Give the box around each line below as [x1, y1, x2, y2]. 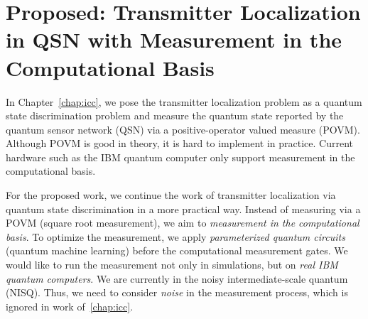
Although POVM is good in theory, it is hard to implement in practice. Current [6, 136, 354, 151]
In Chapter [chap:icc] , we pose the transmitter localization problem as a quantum [6, 94, 362, 109]
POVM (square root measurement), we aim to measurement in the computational [6, 215, 359, 230]
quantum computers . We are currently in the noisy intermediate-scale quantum [6, 271, 348, 286]
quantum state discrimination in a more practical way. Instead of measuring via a [6, 201, 361, 216]
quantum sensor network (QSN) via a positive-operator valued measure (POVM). [6, 121, 360, 136]
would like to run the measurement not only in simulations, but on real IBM [6, 257, 338, 272]
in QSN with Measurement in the [6, 25, 342, 54]
